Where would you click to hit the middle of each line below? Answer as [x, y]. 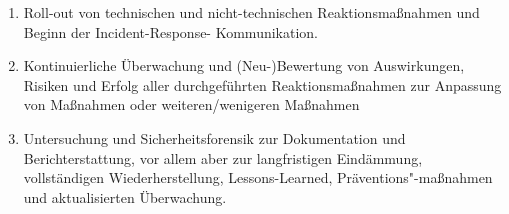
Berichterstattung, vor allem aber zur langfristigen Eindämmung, [223, 157]
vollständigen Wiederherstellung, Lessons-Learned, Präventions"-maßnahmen [258, 177]
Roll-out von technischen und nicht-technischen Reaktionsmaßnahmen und [251, 12]
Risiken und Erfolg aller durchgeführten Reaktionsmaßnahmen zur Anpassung [262, 84]
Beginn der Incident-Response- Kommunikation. [170, 31]
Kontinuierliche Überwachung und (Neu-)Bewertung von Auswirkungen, [244, 65]
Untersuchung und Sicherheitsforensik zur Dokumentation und [214, 137]
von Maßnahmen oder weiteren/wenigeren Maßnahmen [191, 104]
